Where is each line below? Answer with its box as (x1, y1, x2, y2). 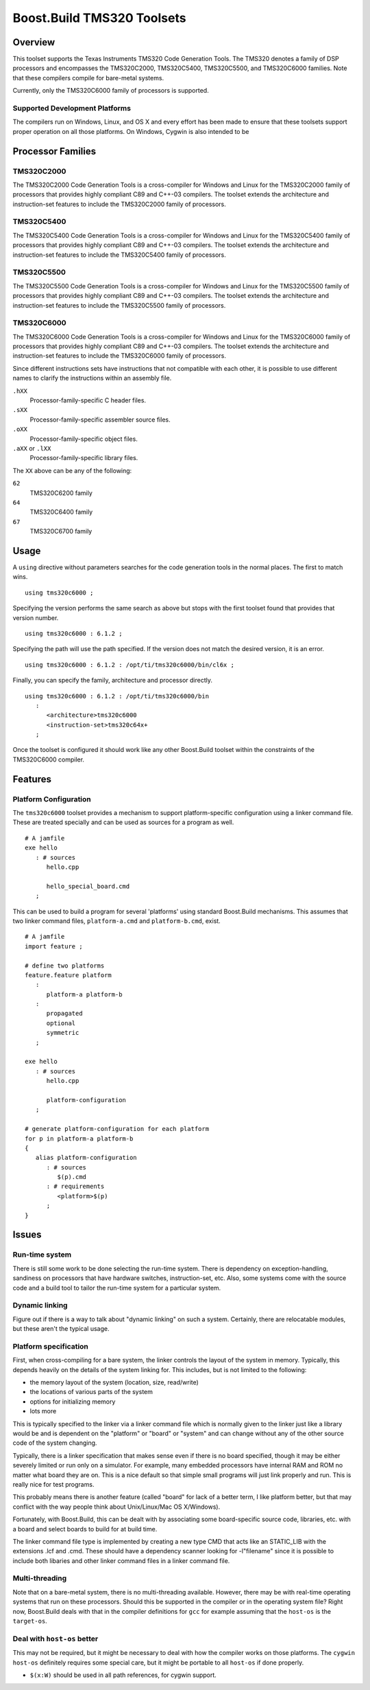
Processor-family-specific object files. (29, 435, 138, 443)
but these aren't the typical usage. (12, 1325, 110, 1333)
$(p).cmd (57, 1173, 87, 1181)
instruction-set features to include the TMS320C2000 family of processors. (12, 200, 226, 208)
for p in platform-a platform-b (25, 1134, 134, 1143)
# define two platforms (25, 961, 105, 970)
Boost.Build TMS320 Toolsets (12, 10, 186, 25)
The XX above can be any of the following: (12, 466, 132, 475)
